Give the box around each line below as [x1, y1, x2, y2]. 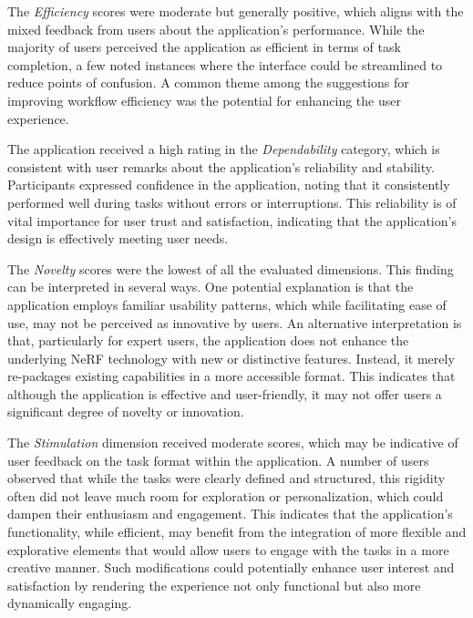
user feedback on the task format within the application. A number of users [7, 450, 429, 469]
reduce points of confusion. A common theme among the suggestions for [7, 73, 409, 92]
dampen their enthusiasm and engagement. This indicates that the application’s [7, 504, 453, 523]
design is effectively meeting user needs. [7, 229, 229, 248]
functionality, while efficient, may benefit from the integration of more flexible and [7, 522, 467, 541]
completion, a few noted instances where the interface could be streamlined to [7, 55, 443, 74]
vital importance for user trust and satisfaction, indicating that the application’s [7, 211, 457, 230]
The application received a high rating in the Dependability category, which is [7, 139, 440, 159]
